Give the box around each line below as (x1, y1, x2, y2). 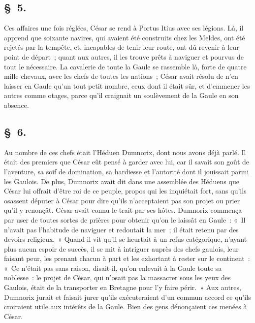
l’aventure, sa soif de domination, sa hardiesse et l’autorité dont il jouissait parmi (4, 166, 249, 176)
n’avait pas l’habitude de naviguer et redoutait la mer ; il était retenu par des (4, 224, 239, 234)
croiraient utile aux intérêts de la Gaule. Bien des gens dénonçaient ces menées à (4, 301, 247, 312)
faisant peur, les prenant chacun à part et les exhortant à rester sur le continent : (4, 253, 250, 263)
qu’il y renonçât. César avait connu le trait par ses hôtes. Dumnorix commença (4, 205, 242, 215)
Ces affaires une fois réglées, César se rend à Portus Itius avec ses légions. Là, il (4, 23, 244, 33)
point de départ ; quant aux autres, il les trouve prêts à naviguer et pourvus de (4, 51, 244, 62)
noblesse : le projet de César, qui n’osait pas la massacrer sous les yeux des (4, 272, 231, 283)
